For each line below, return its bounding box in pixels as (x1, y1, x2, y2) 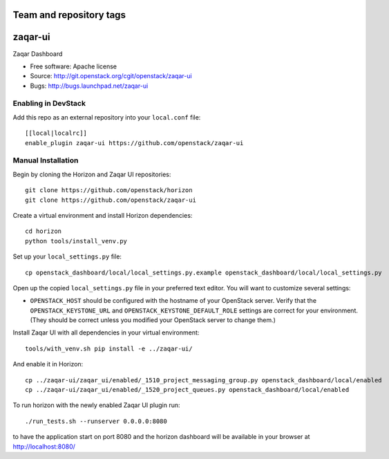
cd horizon (25, 227, 62, 235)
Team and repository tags (12, 9, 126, 21)
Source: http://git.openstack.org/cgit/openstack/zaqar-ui (30, 72, 193, 80)
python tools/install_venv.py (25, 237, 128, 245)
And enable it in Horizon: (12, 360, 84, 368)
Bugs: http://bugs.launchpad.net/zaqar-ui (30, 82, 149, 90)
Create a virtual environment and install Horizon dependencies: (12, 211, 193, 219)
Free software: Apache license (30, 62, 117, 71)
